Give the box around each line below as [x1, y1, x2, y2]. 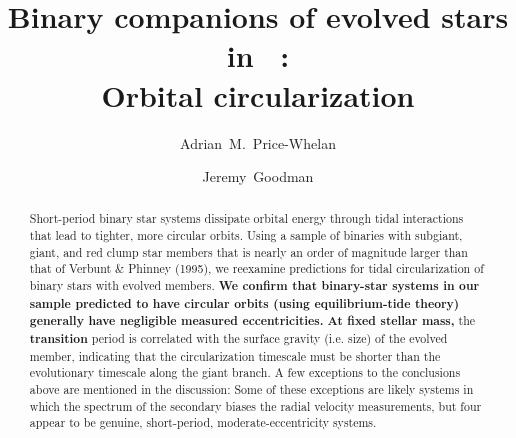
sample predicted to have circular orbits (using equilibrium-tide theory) [29, 294, 460, 312]
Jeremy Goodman [202, 166, 314, 187]
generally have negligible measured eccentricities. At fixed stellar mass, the [29, 312, 476, 330]
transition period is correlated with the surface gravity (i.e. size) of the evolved [29, 330, 448, 348]
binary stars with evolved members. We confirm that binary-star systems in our [29, 277, 480, 295]
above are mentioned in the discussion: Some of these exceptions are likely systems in [29, 381, 474, 398]
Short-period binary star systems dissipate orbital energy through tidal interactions [29, 210, 464, 227]
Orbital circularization [101, 74, 415, 115]
